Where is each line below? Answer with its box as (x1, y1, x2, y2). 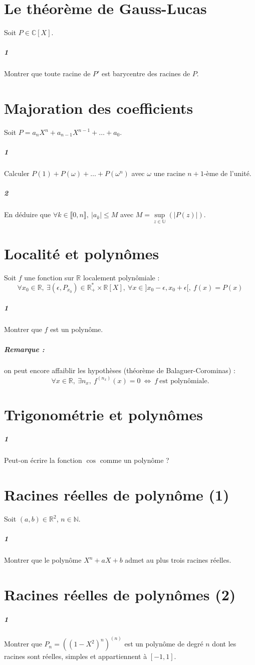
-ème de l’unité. (203, 168, 251, 179)
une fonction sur (24, 272, 74, 282)
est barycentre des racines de (102, 68, 190, 79)
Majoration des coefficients (4, 98, 193, 118)
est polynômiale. (159, 377, 209, 385)
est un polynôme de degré (124, 638, 203, 649)
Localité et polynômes (4, 243, 159, 263)
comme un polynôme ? (100, 455, 169, 465)
